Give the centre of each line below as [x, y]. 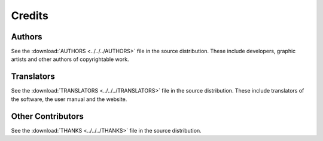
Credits [30, 16]
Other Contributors [47, 116]
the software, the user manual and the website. [69, 99]
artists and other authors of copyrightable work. [70, 59]
